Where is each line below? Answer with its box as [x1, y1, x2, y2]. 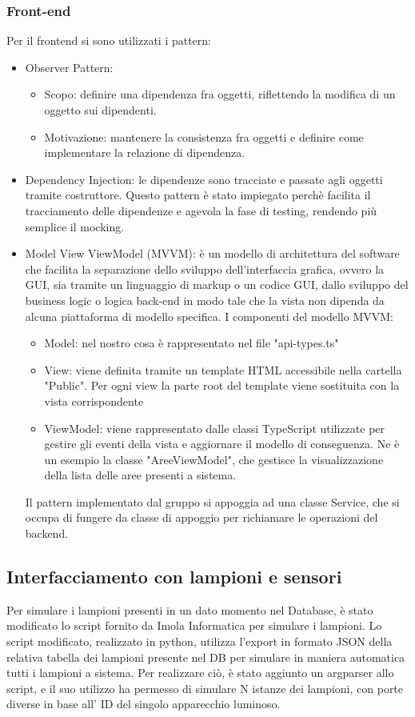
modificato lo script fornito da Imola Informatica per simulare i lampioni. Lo [6, 617, 382, 634]
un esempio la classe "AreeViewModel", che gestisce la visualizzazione [44, 451, 384, 467]
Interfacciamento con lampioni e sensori [6, 564, 342, 589]
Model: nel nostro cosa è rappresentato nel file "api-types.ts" [44, 334, 339, 351]
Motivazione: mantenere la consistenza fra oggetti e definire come [44, 128, 364, 145]
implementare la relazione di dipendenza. [44, 144, 245, 161]
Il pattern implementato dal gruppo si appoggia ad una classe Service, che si [25, 493, 400, 510]
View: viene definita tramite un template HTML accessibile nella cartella [44, 361, 402, 378]
